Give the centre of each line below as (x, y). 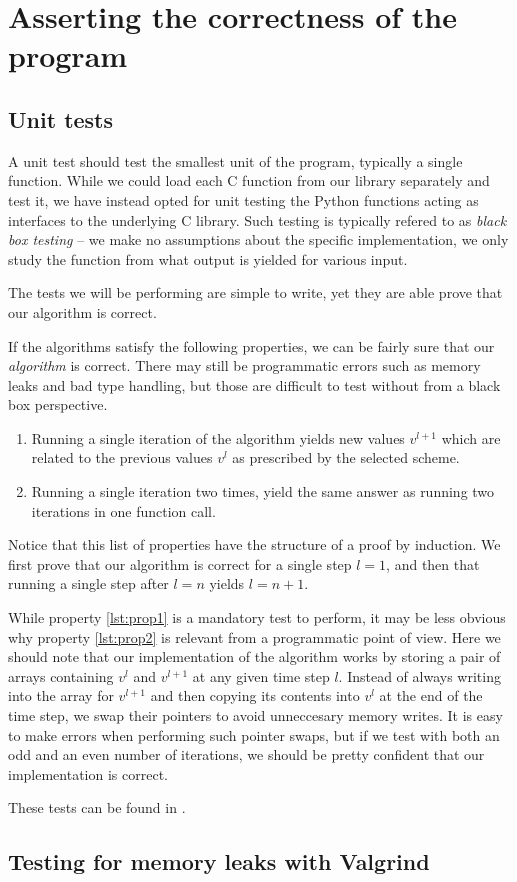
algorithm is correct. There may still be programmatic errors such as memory (244, 365)
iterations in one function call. (123, 510)
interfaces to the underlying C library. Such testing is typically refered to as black (257, 219)
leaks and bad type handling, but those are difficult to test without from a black (254, 384)
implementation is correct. (88, 773)
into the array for (61, 695)
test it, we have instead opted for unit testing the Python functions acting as (243, 199)
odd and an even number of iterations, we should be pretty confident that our (246, 754)
